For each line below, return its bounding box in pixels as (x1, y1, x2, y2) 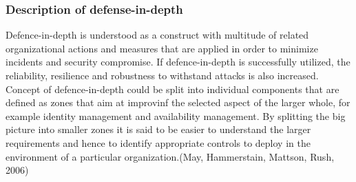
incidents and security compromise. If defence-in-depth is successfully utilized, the (6, 54, 350, 69)
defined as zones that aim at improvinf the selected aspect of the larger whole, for (6, 95, 350, 110)
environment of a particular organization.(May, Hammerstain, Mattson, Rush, (6, 149, 335, 163)
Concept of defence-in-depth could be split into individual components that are (6, 81, 339, 96)
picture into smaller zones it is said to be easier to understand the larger (6, 122, 311, 136)
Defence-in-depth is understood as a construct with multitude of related (6, 28, 309, 42)
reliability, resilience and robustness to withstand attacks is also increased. (6, 68, 319, 82)
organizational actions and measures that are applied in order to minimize (6, 41, 318, 55)
